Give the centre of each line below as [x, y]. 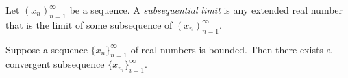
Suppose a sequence [47, 49]
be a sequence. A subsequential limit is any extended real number [206, 10]
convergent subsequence [55, 64]
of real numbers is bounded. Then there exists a [231, 49]
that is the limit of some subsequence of [89, 24]
